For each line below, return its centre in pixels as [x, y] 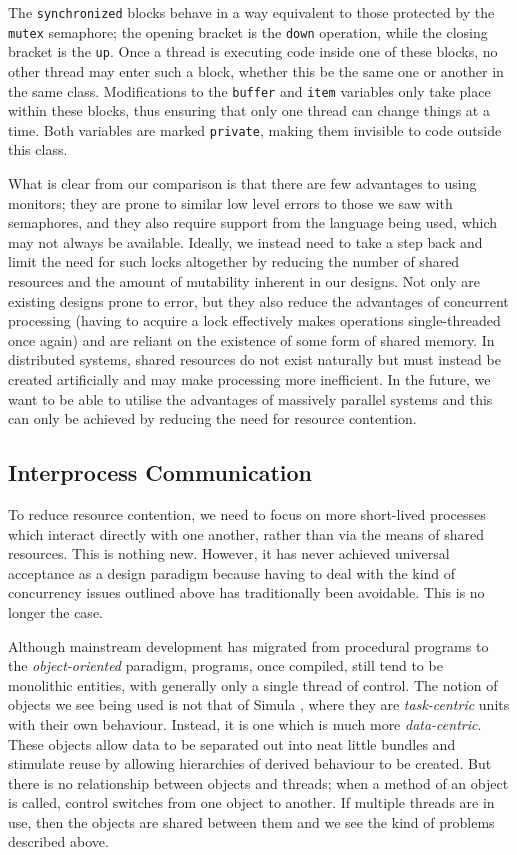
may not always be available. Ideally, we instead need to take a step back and [245, 241]
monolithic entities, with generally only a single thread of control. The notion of [253, 684]
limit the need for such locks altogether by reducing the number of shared [234, 261]
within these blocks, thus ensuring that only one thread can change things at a [249, 110]
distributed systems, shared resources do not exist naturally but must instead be [254, 359]
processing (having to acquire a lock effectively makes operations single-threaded [254, 320]
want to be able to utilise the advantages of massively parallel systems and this [250, 398]
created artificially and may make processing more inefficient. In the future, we [249, 379]
